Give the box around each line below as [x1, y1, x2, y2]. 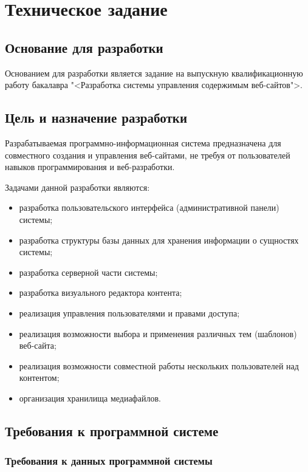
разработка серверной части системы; [19, 265, 158, 278]
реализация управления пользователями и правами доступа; [19, 306, 240, 319]
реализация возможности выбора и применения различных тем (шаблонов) [19, 327, 297, 340]
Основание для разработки [5, 38, 163, 56]
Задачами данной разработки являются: [5, 180, 150, 193]
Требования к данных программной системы [5, 453, 213, 468]
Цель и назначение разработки [5, 108, 188, 127]
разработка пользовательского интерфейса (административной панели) [19, 201, 279, 214]
